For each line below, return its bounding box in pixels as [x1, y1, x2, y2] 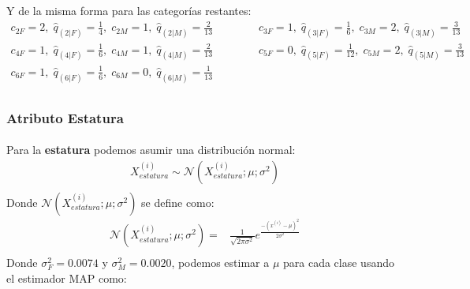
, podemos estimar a [171, 254, 270, 271]
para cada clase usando [283, 254, 394, 271]
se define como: [141, 193, 214, 210]
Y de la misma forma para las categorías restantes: [6, 2, 252, 18]
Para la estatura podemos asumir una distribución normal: [6, 141, 296, 158]
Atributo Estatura [6, 107, 124, 127]
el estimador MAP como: [6, 269, 127, 286]
